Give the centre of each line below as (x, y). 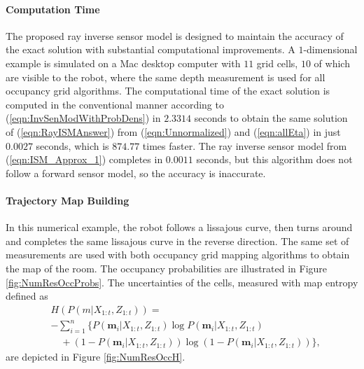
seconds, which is (72, 145)
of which (332, 63)
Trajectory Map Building (68, 200)
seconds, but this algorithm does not (274, 159)
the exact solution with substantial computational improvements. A (150, 49)
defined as (27, 296)
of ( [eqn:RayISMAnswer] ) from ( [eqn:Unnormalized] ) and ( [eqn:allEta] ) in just (173, 131)
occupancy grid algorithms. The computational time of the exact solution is (168, 91)
